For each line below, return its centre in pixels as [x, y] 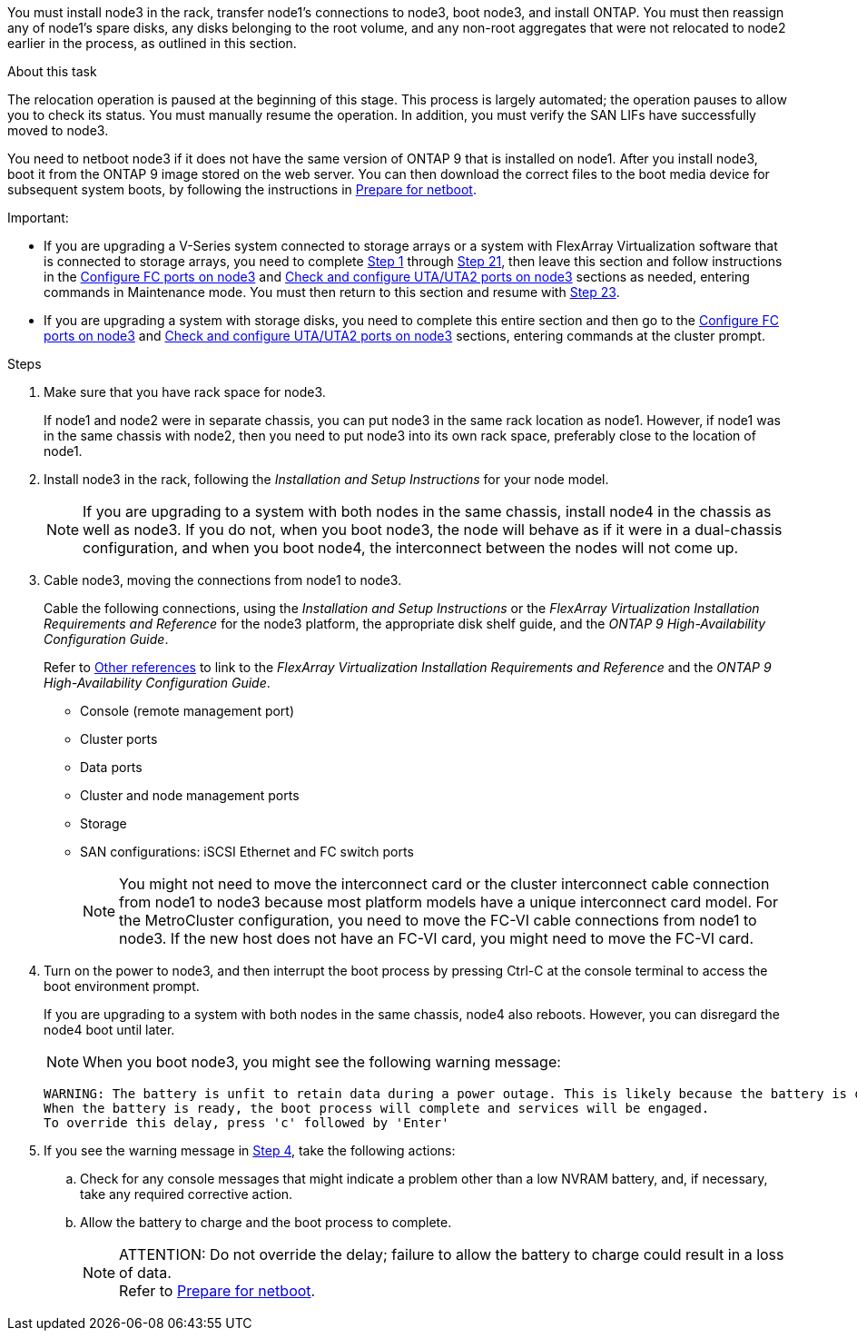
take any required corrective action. [187, 1194]
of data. [145, 1273]
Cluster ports [119, 739]
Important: [38, 218]
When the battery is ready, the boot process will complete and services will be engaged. [377, 1108]
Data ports [111, 767]
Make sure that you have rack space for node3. [185, 392]
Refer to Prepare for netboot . [217, 1291]
